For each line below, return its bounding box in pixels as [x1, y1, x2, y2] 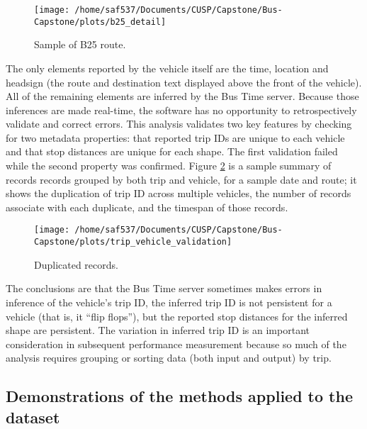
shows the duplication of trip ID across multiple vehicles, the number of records [6, 186, 351, 201]
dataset [6, 406, 60, 428]
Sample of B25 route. [34, 37, 126, 52]
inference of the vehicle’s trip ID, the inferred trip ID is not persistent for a [6, 294, 332, 309]
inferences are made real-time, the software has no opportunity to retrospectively [6, 102, 357, 117]
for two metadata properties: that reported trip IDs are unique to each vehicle [6, 130, 345, 145]
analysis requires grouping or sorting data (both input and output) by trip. [6, 350, 332, 365]
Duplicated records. [34, 257, 118, 272]
